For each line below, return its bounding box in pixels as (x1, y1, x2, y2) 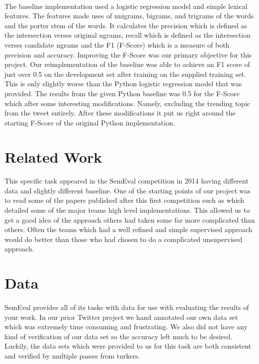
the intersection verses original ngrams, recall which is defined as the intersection (4, 30, 251, 40)
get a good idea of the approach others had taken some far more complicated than (4, 214, 255, 225)
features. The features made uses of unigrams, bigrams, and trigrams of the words (4, 10, 254, 21)
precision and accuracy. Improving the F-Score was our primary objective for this (4, 49, 252, 60)
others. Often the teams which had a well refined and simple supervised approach (4, 224, 253, 235)
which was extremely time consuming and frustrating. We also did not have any (4, 321, 248, 332)
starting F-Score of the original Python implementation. (4, 117, 175, 127)
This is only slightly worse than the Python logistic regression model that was (4, 78, 242, 89)
